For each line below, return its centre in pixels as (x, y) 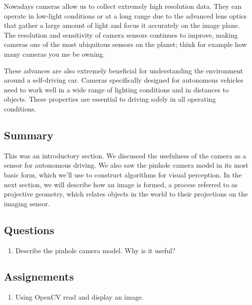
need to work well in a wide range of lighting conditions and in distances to (116, 89)
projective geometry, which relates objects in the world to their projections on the (126, 194)
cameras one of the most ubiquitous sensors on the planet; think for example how (126, 44)
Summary (29, 135)
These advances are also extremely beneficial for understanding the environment (124, 70)
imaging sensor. (27, 203)
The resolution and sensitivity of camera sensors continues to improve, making (121, 34)
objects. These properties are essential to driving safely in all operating (110, 99)
